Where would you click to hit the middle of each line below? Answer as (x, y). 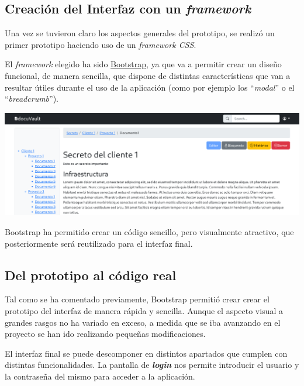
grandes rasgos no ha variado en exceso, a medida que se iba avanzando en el (143, 322)
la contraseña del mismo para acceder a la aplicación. (100, 376)
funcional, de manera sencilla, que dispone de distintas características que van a (148, 75)
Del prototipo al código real (91, 275)
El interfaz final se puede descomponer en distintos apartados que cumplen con (146, 353)
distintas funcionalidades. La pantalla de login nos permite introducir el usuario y (152, 365)
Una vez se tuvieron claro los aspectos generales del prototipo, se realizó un (140, 33)
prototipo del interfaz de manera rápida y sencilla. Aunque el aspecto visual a (144, 311)
